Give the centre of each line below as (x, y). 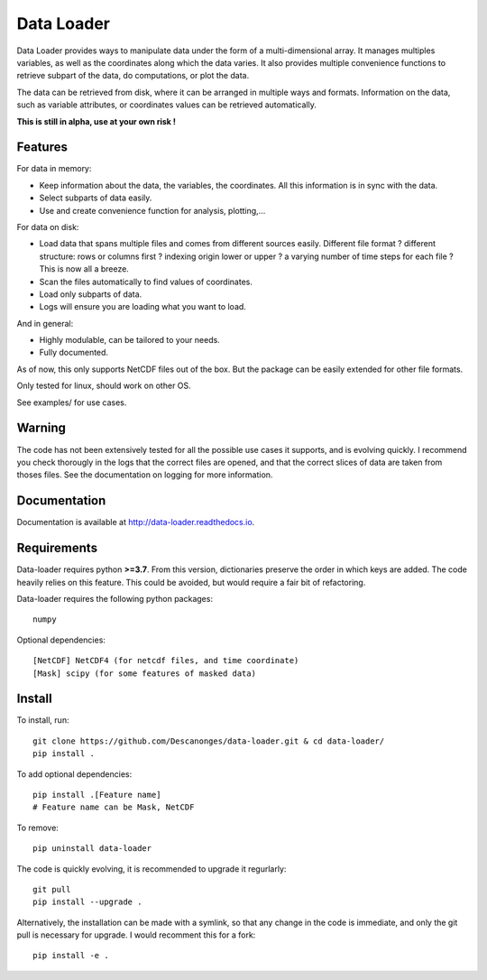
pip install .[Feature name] (97, 795)
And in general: (45, 323)
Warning (41, 428)
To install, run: (43, 720)
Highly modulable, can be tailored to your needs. (129, 340)
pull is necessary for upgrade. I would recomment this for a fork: (136, 935)
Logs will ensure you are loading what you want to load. (143, 307)
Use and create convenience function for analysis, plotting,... (152, 210)
